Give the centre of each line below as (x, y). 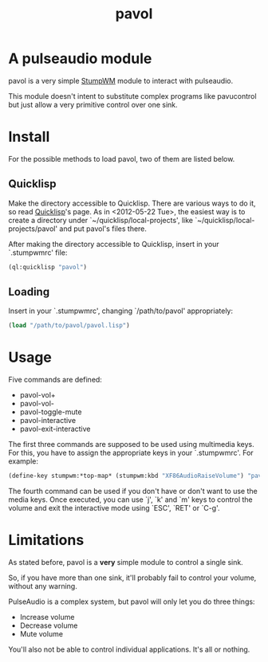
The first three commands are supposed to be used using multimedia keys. (132, 445)
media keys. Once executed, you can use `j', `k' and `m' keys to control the (130, 499)
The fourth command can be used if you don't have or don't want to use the (133, 492)
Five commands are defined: (55, 380)
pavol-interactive (48, 421)
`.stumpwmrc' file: (38, 253)
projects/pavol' (33, 229)
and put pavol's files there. (103, 229)
